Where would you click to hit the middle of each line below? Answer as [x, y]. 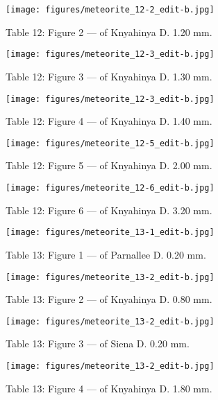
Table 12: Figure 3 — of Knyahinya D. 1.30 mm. [109, 76]
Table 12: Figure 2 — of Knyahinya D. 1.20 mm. [109, 32]
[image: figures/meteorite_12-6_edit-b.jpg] [110, 188]
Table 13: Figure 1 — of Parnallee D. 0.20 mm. [106, 254]
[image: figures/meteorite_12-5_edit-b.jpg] [110, 143]
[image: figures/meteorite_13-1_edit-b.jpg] [110, 233]
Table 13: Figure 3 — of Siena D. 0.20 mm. [98, 344]
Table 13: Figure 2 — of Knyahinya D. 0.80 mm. [109, 299]
